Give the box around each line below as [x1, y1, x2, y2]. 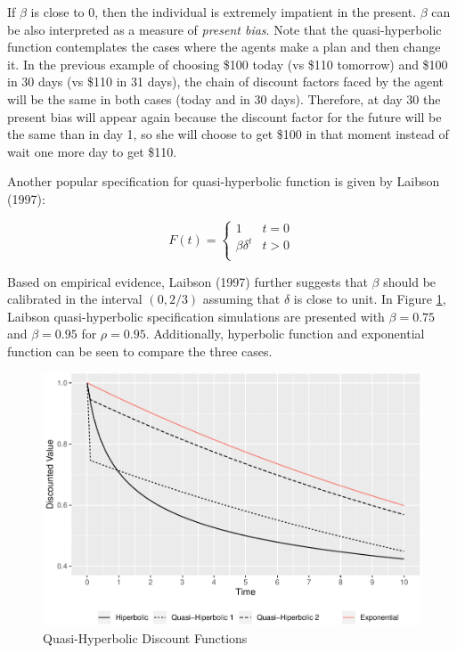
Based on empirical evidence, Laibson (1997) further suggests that [7, 272, 368, 290]
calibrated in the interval [7, 290, 143, 308]
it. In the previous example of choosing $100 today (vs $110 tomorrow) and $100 [7, 54, 448, 73]
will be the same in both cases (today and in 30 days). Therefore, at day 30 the [7, 89, 441, 108]
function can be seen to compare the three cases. [7, 342, 273, 360]
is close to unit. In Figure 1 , [293, 290, 446, 308]
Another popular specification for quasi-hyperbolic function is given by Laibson [7, 172, 440, 191]
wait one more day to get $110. [7, 142, 177, 160]
